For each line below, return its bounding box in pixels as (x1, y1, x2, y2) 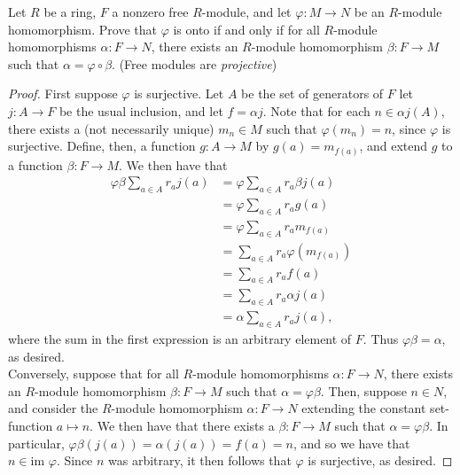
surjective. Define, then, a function (8, 136, 196, 155)
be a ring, (43, 3, 97, 20)
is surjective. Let (134, 84, 224, 103)
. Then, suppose (320, 381, 407, 400)
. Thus (363, 330, 399, 348)
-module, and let (201, 3, 292, 20)
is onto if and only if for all (173, 19, 320, 38)
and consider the (8, 399, 98, 417)
